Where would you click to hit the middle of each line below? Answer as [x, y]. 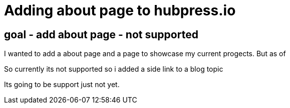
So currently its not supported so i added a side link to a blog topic [114, 69]
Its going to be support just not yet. [62, 85]
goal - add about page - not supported [101, 34]
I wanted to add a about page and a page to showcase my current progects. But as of [145, 54]
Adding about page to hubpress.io [120, 10]
